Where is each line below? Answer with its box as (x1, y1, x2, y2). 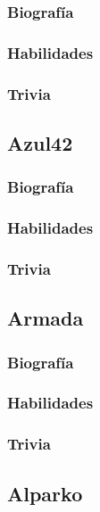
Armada (7, 304, 84, 332)
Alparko (7, 479, 83, 507)
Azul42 (7, 128, 73, 156)
